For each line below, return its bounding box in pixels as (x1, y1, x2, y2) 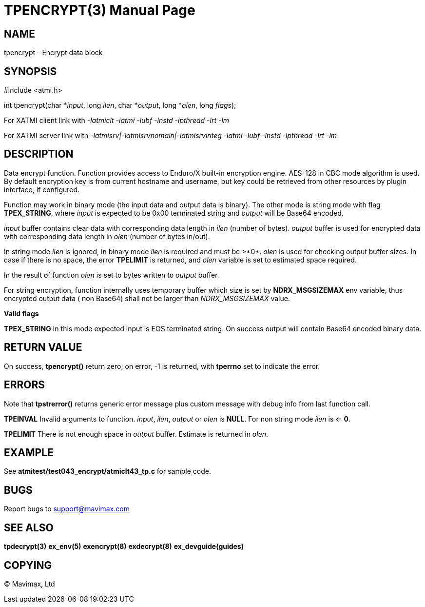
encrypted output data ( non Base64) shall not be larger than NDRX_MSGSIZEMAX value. (4, 294, 290, 303)
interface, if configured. (4, 185, 80, 194)
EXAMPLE (4, 446, 54, 459)
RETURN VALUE (4, 341, 82, 354)
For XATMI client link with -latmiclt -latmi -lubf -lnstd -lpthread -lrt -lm (4, 116, 230, 125)
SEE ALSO (4, 521, 54, 534)
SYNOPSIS (4, 65, 57, 78)
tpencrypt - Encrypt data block (4, 48, 103, 57)
